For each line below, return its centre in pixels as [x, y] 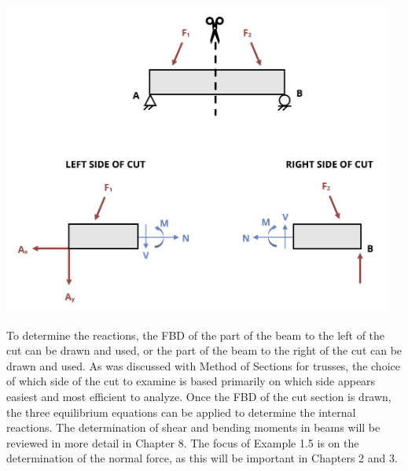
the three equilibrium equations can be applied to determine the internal [181, 412]
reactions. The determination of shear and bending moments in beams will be [193, 427]
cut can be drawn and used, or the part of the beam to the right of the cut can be [204, 350]
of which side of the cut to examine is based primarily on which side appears [191, 381]
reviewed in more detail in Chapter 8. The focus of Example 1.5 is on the [183, 442]
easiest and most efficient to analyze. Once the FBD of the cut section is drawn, [199, 397]
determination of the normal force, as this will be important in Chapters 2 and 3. [202, 458]
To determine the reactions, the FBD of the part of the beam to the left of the [196, 335]
